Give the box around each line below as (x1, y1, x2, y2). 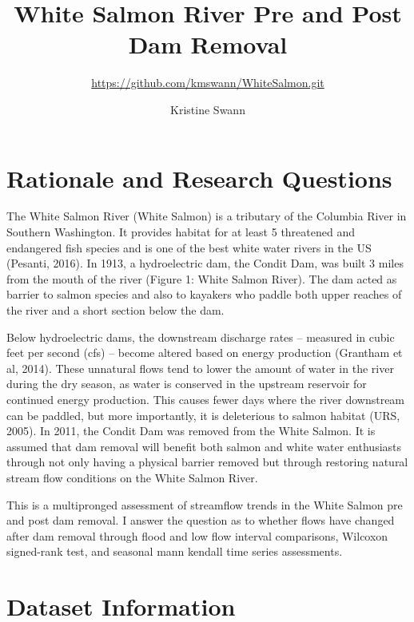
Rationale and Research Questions (6, 161, 392, 194)
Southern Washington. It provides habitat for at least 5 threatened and (6, 224, 356, 240)
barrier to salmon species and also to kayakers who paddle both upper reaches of (6, 286, 402, 303)
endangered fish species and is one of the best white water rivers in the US (6, 239, 372, 256)
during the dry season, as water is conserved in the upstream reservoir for (6, 375, 367, 392)
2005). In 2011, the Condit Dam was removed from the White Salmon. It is (6, 422, 376, 439)
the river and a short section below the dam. (6, 302, 225, 318)
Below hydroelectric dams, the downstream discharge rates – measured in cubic (6, 328, 395, 345)
